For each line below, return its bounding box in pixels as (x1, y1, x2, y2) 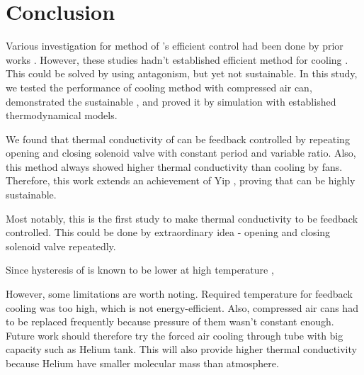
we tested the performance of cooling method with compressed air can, (6, 79, 312, 94)
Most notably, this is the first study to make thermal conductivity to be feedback (6, 211, 358, 225)
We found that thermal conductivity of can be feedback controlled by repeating (6, 131, 350, 146)
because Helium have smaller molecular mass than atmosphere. (6, 356, 279, 370)
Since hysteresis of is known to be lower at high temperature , (6, 262, 274, 277)
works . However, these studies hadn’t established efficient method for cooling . (6, 52, 348, 67)
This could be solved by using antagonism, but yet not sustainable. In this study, (6, 66, 358, 81)
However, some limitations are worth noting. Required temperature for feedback (6, 286, 353, 301)
